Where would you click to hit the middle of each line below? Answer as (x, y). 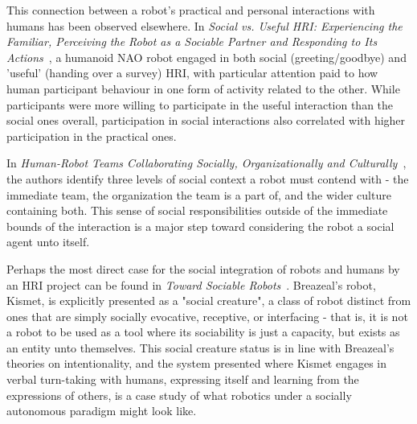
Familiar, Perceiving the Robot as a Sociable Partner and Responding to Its (192, 41)
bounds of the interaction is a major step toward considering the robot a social (200, 226)
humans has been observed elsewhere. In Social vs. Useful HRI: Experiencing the (204, 25)
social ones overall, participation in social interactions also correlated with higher (206, 120)
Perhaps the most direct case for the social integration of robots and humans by (203, 268)
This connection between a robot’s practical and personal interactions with (191, 10)
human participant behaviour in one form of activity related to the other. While (203, 88)
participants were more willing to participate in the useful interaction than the (200, 104)
